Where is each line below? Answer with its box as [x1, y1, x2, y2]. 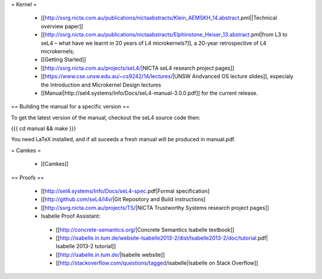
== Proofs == [11, 173, 44, 181]
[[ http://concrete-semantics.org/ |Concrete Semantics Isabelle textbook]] [55, 226, 235, 233]
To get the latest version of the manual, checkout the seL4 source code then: [11, 114, 201, 121]
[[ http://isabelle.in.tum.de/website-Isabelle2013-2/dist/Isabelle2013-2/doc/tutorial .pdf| [55, 234, 268, 241]
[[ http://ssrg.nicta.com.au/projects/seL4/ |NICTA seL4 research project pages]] [41, 64, 235, 72]
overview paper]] [41, 23, 83, 30]
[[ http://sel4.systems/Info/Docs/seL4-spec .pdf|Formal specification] [41, 188, 210, 195]
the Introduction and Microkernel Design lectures [41, 81, 162, 88]
